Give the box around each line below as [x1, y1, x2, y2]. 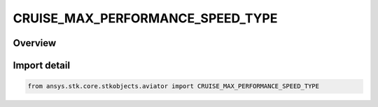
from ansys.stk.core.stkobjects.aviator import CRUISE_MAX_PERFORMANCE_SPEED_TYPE [27, 83, 320, 90]
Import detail [13, 59, 70, 71]
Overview [13, 37, 57, 49]
